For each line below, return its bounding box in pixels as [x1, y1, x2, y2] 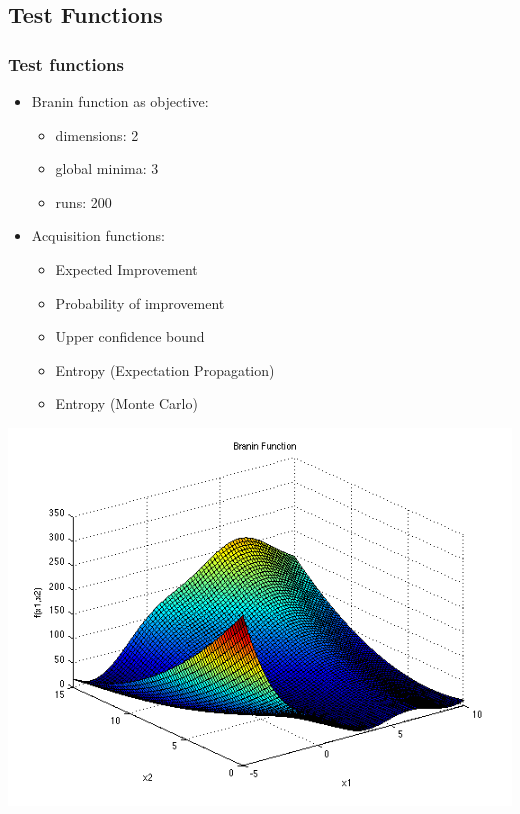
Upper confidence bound [55, 326, 205, 347]
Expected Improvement [55, 258, 198, 279]
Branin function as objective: [31, 91, 209, 111]
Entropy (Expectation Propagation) [55, 359, 275, 380]
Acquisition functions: [31, 225, 165, 246]
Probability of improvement [55, 292, 225, 313]
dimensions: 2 [55, 124, 139, 145]
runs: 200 [55, 191, 112, 212]
